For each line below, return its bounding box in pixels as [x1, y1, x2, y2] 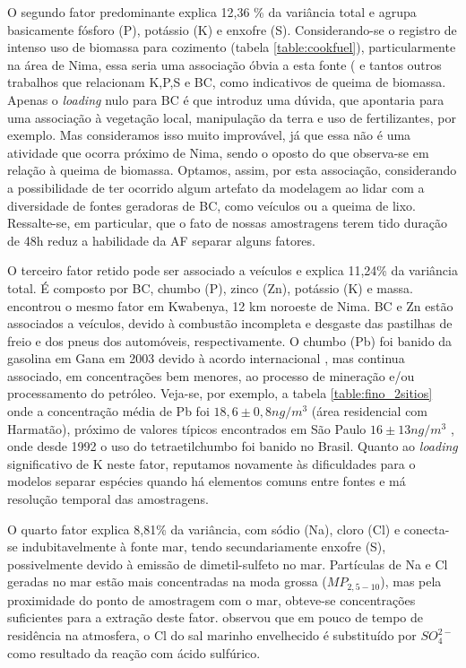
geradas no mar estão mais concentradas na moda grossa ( [7, 572, 327, 591]
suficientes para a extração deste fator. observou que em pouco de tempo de [7, 608, 423, 627]
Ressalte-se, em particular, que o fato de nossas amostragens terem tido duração [7, 213, 447, 232]
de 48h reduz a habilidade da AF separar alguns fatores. [7, 230, 315, 249]
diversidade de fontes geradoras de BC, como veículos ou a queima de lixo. [7, 195, 416, 214]
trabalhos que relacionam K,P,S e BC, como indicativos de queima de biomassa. [7, 73, 446, 91]
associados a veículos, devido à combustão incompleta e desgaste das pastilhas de [7, 314, 453, 333]
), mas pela [380, 572, 442, 591]
